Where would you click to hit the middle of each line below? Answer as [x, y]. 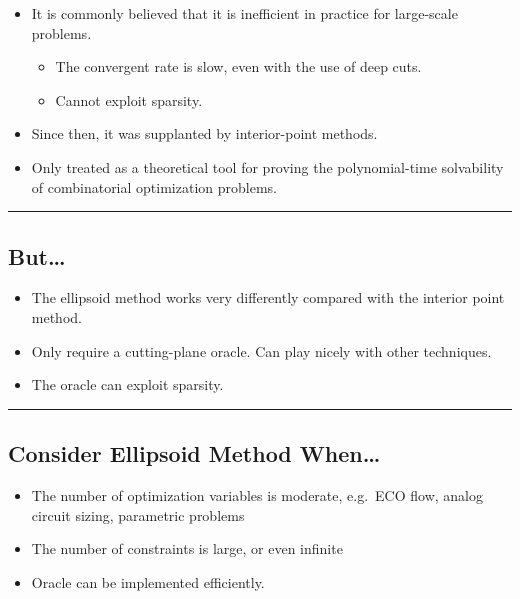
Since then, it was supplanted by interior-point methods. [204, 133]
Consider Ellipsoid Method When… [194, 453]
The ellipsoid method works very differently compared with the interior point [268, 297]
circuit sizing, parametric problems [138, 514]
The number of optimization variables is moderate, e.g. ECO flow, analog [257, 494]
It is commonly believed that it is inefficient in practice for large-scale [244, 13]
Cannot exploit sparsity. [129, 99]
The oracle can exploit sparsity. [127, 384]
